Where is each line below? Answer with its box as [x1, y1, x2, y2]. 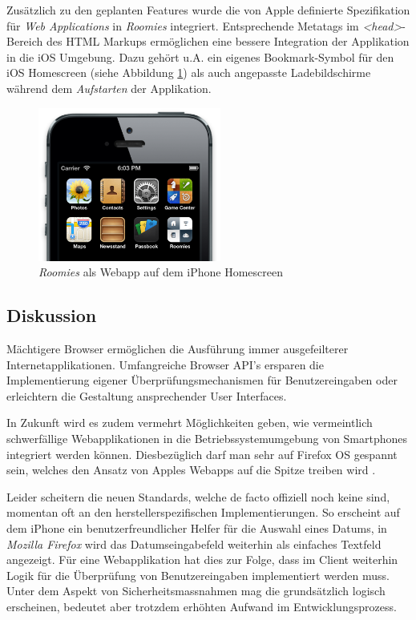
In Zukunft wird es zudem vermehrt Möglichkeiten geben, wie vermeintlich [6, 414, 373, 431]
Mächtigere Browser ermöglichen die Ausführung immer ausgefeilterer [6, 340, 349, 357]
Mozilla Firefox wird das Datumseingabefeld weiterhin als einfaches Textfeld [6, 535, 382, 552]
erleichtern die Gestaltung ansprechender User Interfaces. [6, 387, 287, 404]
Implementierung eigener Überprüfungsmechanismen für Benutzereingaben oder [6, 372, 398, 389]
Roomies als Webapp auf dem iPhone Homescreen [38, 264, 283, 280]
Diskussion [6, 303, 97, 328]
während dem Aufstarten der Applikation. [6, 79, 212, 96]
